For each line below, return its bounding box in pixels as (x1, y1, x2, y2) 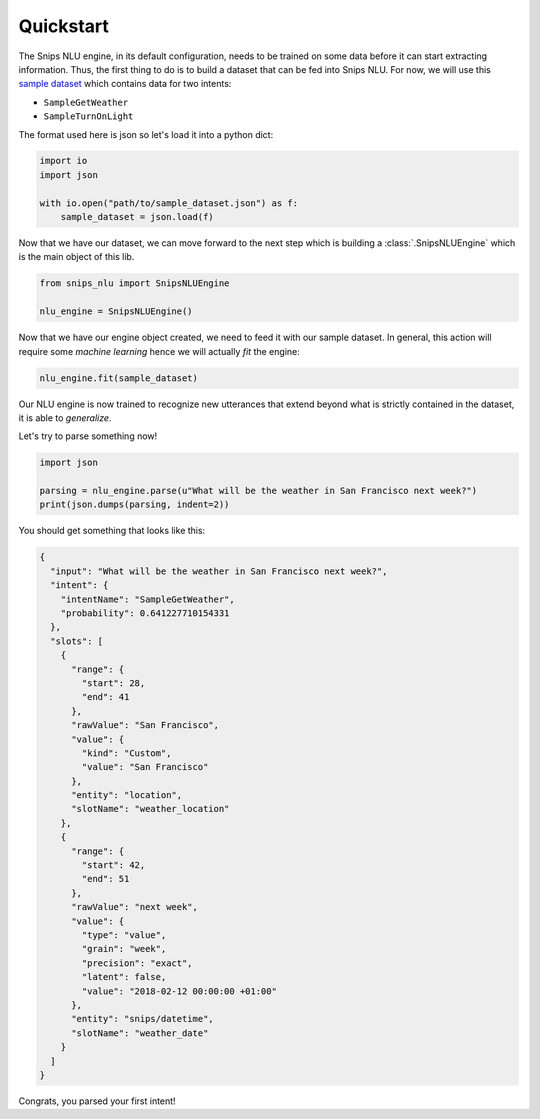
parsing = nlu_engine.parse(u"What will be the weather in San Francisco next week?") (39, 485, 478, 497)
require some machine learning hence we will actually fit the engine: (18, 345, 300, 357)
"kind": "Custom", (81, 747, 172, 759)
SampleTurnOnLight (43, 111, 134, 122)
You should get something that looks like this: (18, 525, 206, 537)
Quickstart (18, 15, 110, 37)
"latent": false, (81, 971, 167, 983)
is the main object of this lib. (18, 251, 135, 263)
